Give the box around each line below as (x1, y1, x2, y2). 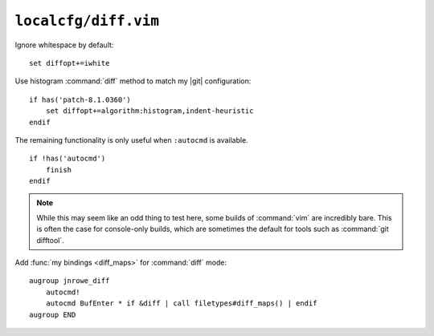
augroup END (29, 310, 76, 319)
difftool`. (36, 235, 64, 245)
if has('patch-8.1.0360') (29, 95, 132, 104)
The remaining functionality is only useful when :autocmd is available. (14, 135, 248, 144)
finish (45, 165, 72, 174)
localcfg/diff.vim (14, 12, 160, 30)
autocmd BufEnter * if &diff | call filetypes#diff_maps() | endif (45, 299, 317, 308)
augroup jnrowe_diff (29, 277, 110, 285)
